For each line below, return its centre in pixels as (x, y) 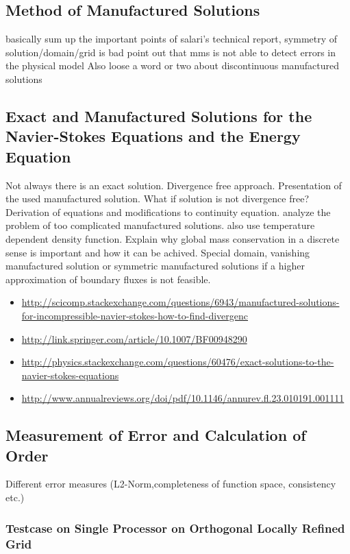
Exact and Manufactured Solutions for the (159, 116)
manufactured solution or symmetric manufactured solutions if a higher (155, 266)
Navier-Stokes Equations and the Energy (153, 136)
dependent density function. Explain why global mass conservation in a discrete (173, 238)
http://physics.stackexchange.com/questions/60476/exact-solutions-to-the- (178, 362)
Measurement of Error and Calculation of (156, 435)
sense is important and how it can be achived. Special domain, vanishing (158, 252)
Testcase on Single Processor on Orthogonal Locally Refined (175, 528)
